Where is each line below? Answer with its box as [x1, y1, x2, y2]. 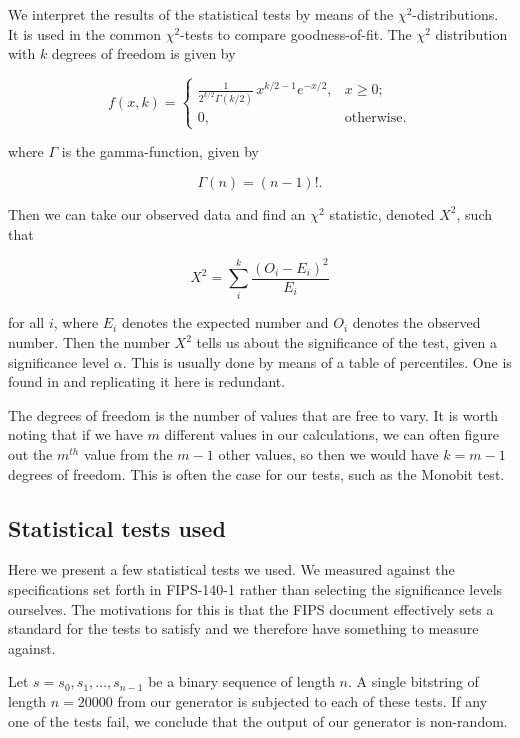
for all [8, 312, 45, 333]
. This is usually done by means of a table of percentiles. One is [122, 351, 512, 372]
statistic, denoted [329, 203, 435, 224]
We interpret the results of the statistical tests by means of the [8, 4, 394, 24]
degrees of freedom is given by [51, 43, 236, 64]
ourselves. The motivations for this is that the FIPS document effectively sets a [8, 598, 494, 619]
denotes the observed [352, 312, 481, 333]
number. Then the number [8, 332, 170, 353]
